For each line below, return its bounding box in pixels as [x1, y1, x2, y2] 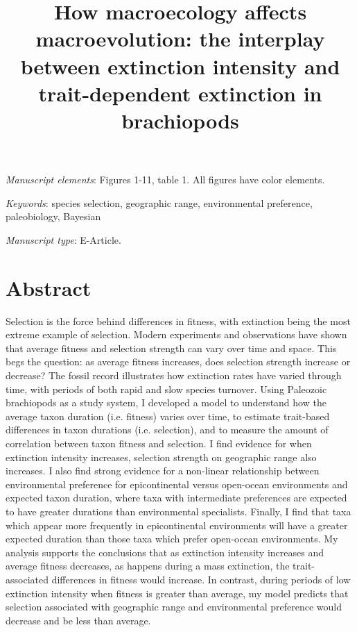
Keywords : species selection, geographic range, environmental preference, [6, 195, 313, 210]
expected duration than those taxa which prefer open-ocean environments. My [6, 531, 338, 546]
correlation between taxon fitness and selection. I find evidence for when [6, 435, 312, 450]
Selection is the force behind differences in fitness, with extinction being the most [6, 313, 351, 328]
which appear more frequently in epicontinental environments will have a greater [6, 517, 348, 532]
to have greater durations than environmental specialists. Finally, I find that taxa [6, 504, 351, 518]
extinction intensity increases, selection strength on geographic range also [6, 449, 317, 464]
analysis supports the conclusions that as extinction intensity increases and [6, 544, 324, 559]
